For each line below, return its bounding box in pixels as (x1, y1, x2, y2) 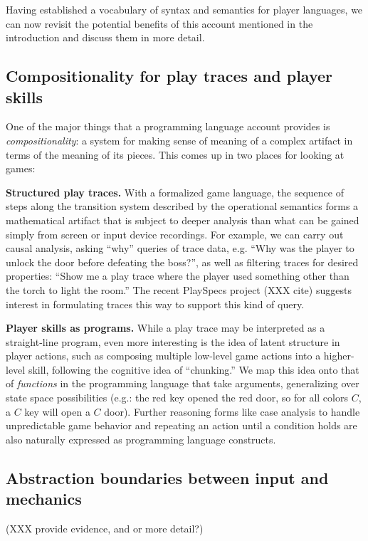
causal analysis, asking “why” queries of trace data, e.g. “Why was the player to (6, 241, 354, 256)
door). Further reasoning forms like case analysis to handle (104, 404, 360, 419)
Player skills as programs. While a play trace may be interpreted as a (6, 320, 325, 335)
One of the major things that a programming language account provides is (6, 119, 330, 134)
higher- (323, 348, 354, 363)
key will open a (24, 404, 90, 419)
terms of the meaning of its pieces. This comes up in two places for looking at (6, 147, 345, 162)
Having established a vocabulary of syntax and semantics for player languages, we (6, 2, 363, 16)
